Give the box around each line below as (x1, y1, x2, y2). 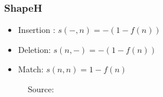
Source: (28, 83, 54, 95)
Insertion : (18, 24, 56, 36)
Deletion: (18, 43, 51, 55)
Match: (18, 63, 44, 75)
